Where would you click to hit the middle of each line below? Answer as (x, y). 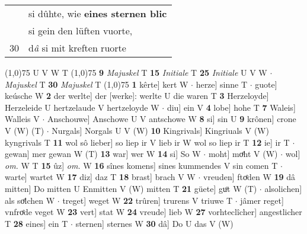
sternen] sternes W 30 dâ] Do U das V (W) (154, 223)
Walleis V (22, 119)
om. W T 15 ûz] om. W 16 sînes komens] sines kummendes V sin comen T (141, 165)
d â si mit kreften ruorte (77, 48)
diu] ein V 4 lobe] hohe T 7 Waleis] (231, 107)
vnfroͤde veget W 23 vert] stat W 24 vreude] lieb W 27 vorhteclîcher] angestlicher (153, 212)
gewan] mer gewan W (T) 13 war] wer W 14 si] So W (103, 154)
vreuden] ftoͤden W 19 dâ (250, 177)
